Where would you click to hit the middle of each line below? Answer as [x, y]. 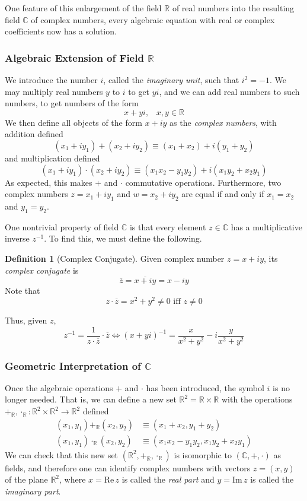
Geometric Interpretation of [73, 365]
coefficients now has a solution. [61, 31]
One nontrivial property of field [62, 226]
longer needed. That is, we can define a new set [91, 399]
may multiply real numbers [54, 91]
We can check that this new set [62, 454]
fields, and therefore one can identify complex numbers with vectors [128, 467]
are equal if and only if [223, 194]
